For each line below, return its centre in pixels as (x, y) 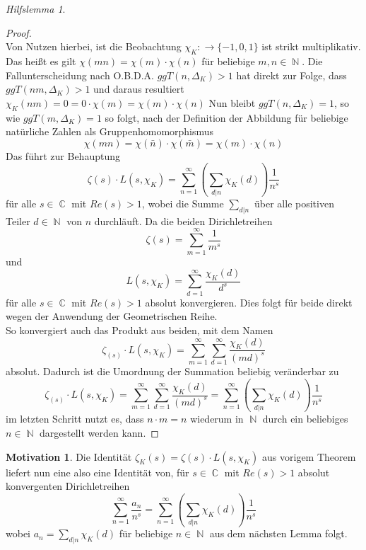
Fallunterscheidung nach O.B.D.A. (80, 75)
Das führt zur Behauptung (63, 155)
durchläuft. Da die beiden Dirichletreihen (183, 220)
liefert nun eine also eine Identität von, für (98, 472)
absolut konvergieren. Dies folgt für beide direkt (249, 302)
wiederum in (217, 419)
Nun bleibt (232, 102)
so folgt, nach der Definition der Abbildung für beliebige (226, 117)
